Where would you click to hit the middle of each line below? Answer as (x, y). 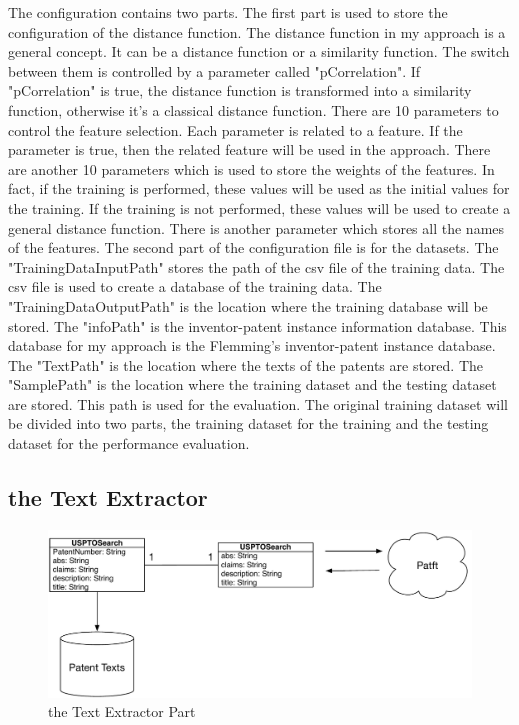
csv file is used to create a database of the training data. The (195, 286)
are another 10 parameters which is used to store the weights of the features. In (251, 168)
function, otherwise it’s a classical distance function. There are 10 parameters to (253, 109)
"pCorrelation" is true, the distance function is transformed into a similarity (240, 90)
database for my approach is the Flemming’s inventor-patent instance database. (252, 345)
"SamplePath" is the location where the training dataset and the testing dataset (252, 384)
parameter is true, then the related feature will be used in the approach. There (249, 149)
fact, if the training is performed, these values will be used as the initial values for (259, 188)
